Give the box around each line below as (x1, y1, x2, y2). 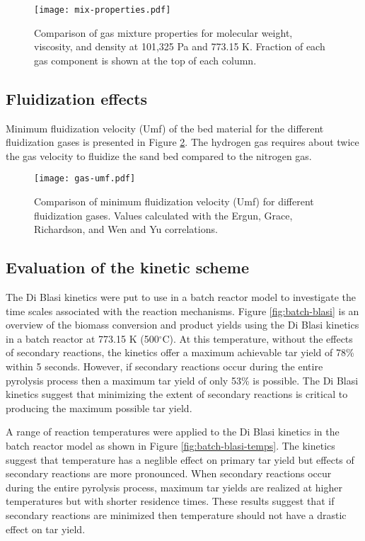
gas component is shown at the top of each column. (34, 52, 257, 67)
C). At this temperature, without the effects (162, 331, 353, 346)
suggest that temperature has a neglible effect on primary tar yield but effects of (6, 452, 354, 467)
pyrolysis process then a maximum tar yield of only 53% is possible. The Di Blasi (6, 372, 359, 387)
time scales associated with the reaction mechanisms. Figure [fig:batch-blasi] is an (6, 303, 359, 318)
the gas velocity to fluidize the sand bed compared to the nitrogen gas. (6, 148, 312, 163)
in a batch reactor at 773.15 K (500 (6, 331, 159, 346)
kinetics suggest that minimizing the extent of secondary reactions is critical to (6, 387, 348, 402)
